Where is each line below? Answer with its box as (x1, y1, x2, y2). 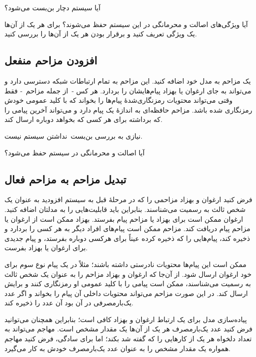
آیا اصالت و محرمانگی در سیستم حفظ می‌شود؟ (4, 147, 145, 157)
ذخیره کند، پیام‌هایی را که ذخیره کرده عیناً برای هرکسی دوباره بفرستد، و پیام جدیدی (4, 233, 250, 243)
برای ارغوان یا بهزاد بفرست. (4, 242, 88, 253)
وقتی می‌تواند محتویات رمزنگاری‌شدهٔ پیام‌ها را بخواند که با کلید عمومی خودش (4, 95, 233, 105)
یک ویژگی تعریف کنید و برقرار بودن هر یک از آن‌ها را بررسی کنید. (4, 29, 197, 39)
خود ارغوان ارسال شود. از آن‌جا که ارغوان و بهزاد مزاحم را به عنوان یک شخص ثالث (4, 268, 252, 279)
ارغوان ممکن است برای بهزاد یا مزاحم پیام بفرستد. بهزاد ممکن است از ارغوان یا (4, 213, 243, 224)
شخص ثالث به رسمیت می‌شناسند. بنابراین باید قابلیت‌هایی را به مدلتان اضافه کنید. (4, 204, 246, 214)
